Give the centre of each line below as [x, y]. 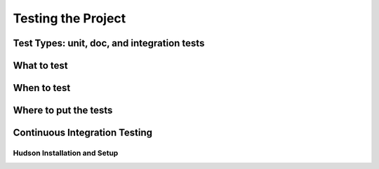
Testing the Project [69, 18]
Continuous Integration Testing [83, 133]
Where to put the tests [63, 110]
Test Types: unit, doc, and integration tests [109, 43]
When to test [42, 88]
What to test [40, 66]
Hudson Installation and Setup [66, 153]
